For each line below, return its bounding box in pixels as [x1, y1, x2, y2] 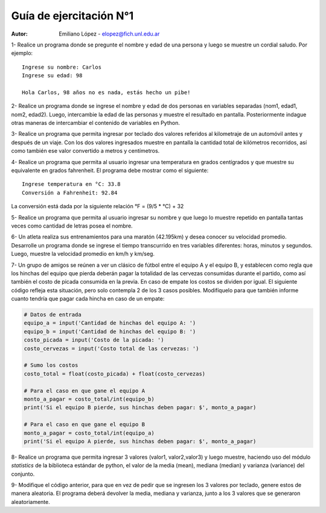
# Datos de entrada [24, 311, 81, 318]
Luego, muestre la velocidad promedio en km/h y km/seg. [11, 250, 155, 258]
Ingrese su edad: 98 [22, 72, 83, 79]
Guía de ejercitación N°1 [11, 9, 134, 22]
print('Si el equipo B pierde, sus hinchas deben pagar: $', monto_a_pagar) [24, 404, 257, 411]
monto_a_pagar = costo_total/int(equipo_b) [24, 395, 155, 403]
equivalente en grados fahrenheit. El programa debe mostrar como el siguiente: [11, 167, 209, 174]
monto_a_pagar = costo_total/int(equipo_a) [24, 429, 155, 436]
